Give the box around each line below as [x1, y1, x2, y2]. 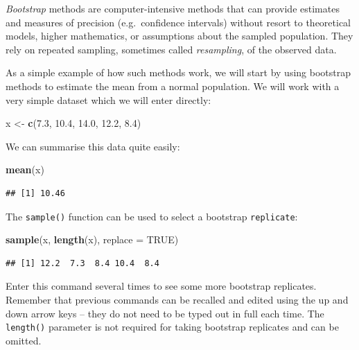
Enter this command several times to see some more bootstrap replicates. [6, 279, 317, 293]
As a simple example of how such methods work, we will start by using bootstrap [6, 65, 351, 80]
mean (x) [6, 162, 44, 177]
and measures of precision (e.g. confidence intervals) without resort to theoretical [6, 15, 351, 29]
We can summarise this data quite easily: [6, 139, 180, 153]
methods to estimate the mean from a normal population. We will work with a [6, 78, 340, 93]
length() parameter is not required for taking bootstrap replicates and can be [6, 320, 339, 334]
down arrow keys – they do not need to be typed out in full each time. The [6, 306, 324, 320]
